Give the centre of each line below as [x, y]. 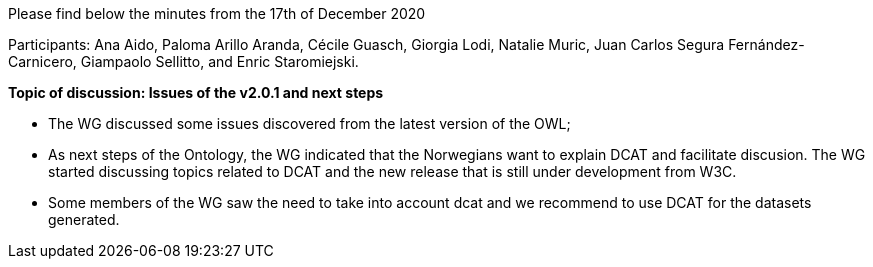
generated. [84, 219]
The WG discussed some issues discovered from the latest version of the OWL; [309, 123]
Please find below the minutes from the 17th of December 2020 [217, 13]
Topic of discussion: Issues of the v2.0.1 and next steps [196, 92]
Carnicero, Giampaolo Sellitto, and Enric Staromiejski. [183, 61]
